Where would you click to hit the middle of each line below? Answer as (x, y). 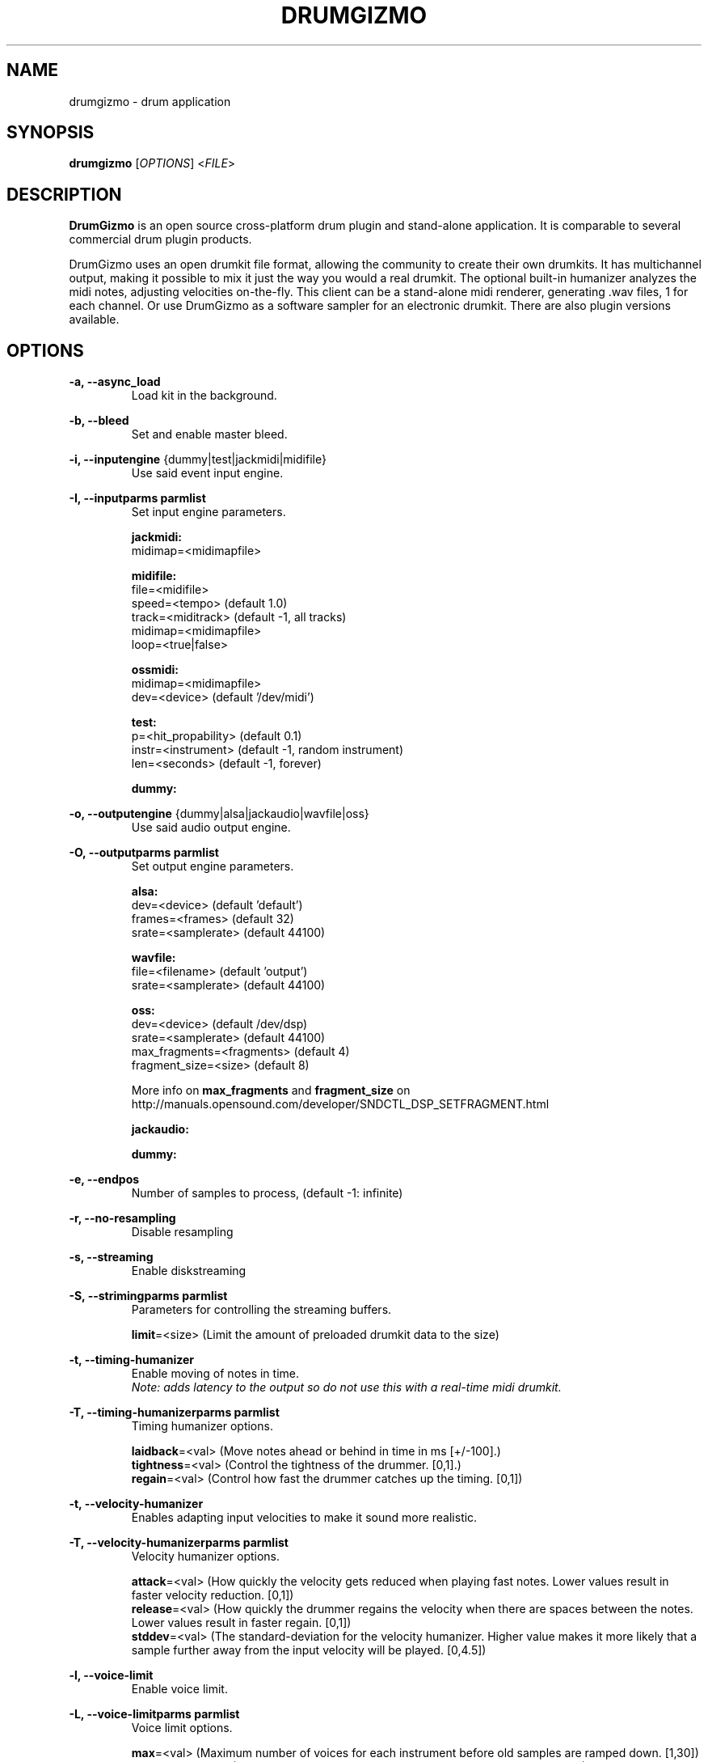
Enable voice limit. (179, 1689)
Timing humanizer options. (202, 1426)
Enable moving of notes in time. (215, 1374)
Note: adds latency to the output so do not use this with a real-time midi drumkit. (346, 1387)
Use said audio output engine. (211, 828)
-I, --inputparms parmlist (137, 498)
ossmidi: (155, 670)
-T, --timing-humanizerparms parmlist (174, 1413)
